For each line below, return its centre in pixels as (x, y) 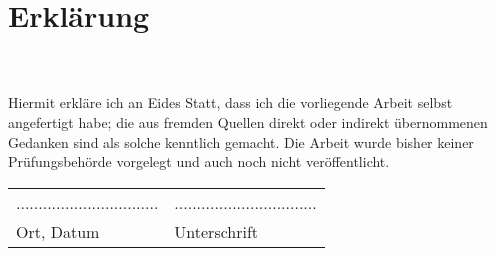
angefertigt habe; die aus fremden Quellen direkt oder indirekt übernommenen (248, 121)
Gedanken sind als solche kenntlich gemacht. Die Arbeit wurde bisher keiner (241, 141)
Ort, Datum (58, 231)
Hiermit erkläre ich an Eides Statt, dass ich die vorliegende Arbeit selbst (230, 102)
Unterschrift (216, 231)
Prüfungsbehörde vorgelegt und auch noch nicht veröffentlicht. (199, 161)
